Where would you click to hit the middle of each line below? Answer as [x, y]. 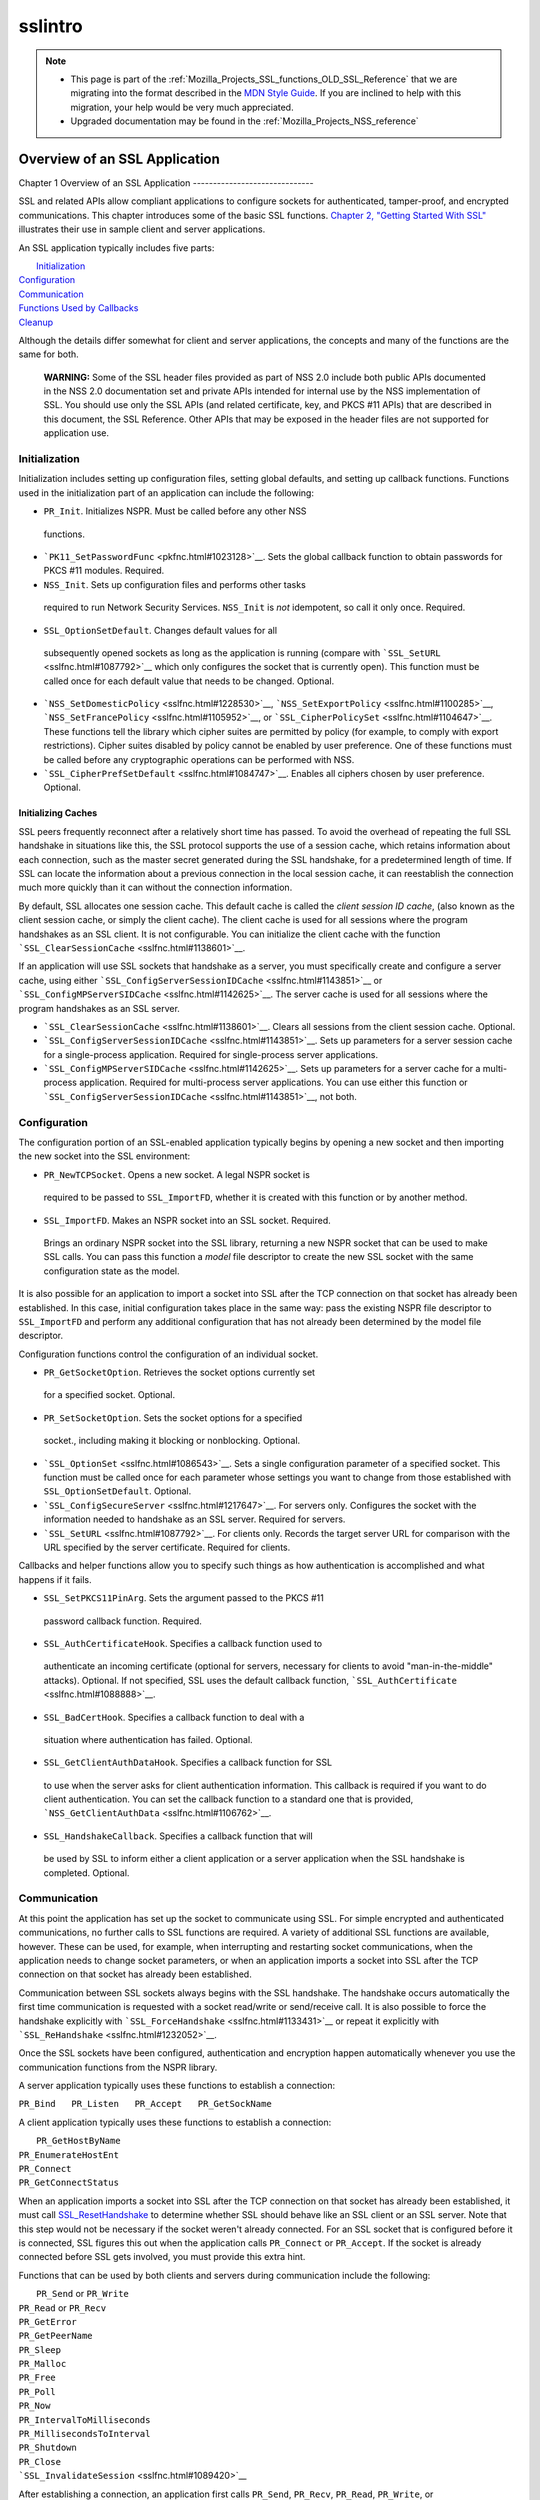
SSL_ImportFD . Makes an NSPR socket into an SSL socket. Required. [187, 1220]
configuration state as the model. [111, 1271]
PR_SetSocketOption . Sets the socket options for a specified [173, 1417]
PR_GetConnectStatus [69, 2183]
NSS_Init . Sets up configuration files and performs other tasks [175, 584]
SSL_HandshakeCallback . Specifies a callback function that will [178, 1836]
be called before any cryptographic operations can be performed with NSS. [199, 759]
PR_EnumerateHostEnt [69, 2154]
